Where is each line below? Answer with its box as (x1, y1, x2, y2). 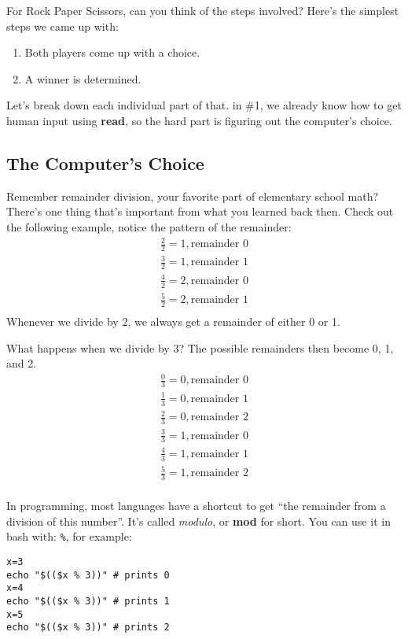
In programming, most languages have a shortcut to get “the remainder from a (6, 497, 386, 514)
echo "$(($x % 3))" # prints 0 (6, 569, 170, 581)
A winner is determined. (24, 70, 142, 87)
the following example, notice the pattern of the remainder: (6, 218, 292, 235)
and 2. (6, 355, 37, 371)
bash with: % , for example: (6, 528, 132, 545)
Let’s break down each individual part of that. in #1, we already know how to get (6, 97, 402, 113)
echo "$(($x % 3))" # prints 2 (6, 622, 170, 633)
